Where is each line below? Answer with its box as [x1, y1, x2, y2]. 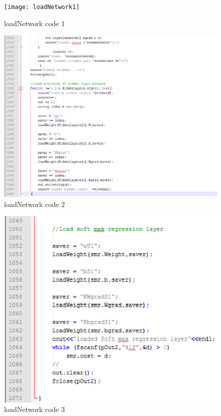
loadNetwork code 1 [4, 18, 65, 28]
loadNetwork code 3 [4, 404, 65, 414]
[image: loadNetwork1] [4, 4, 80, 11]
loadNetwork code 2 [4, 198, 65, 209]
